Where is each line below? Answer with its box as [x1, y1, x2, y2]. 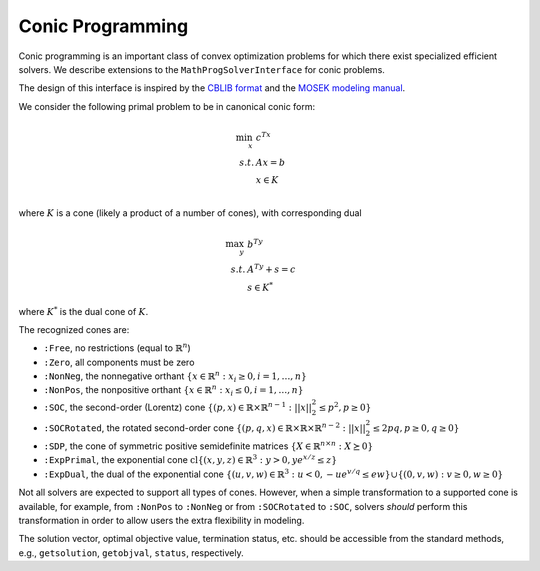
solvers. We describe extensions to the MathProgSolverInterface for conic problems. [18, 63, 385, 75]
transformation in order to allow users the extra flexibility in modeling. [18, 515, 305, 527]
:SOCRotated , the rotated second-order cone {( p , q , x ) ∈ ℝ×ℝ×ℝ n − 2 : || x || [43, 421, 366, 434]
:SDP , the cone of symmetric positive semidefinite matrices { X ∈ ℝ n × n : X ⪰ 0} [43, 439, 374, 452]
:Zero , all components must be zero [43, 356, 195, 368]
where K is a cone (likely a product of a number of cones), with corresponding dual [18, 206, 362, 219]
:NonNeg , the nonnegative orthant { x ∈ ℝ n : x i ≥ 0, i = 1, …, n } [43, 369, 307, 384]
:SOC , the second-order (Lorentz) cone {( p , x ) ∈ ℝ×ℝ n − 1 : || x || [43, 400, 312, 413]
